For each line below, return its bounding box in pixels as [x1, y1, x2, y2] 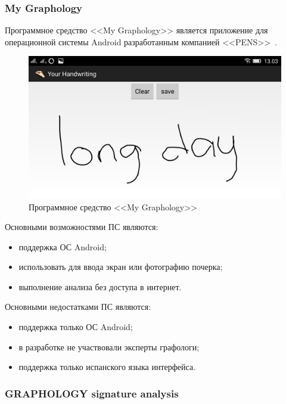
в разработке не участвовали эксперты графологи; [18, 340, 200, 353]
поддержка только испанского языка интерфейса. [18, 361, 196, 373]
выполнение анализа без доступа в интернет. [18, 280, 182, 293]
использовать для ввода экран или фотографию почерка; [18, 260, 223, 273]
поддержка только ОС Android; [18, 321, 133, 333]
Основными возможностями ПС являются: [5, 220, 158, 233]
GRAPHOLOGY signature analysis [5, 386, 179, 400]
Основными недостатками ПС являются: [5, 300, 151, 313]
